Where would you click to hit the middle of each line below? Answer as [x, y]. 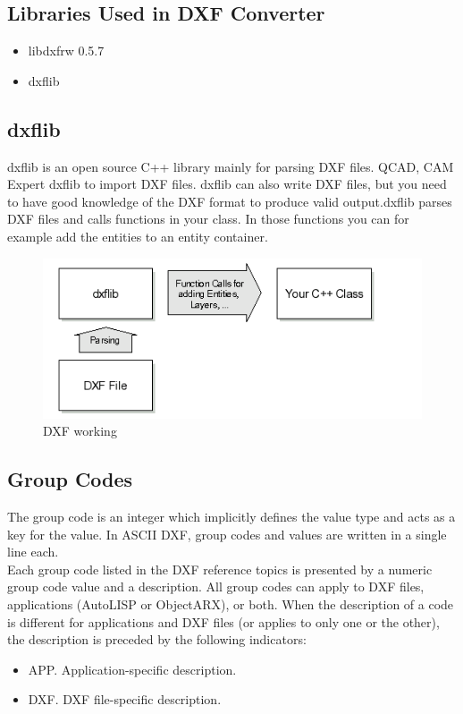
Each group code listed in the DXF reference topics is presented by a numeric [220, 569]
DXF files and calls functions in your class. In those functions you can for [208, 219]
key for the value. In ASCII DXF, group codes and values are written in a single [227, 534]
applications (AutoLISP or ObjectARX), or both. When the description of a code [231, 604]
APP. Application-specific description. [132, 669]
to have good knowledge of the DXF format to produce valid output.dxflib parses [230, 201]
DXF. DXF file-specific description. [125, 699]
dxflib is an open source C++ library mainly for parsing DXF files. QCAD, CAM [231, 166]
